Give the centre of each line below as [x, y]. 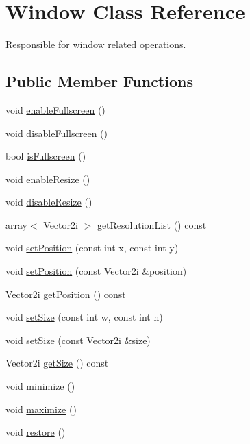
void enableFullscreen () [55, 109]
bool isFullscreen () [46, 156]
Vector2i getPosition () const [66, 294]
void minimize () [40, 386]
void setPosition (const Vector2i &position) [96, 271]
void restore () [36, 432]
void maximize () [41, 409]
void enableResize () [48, 178]
